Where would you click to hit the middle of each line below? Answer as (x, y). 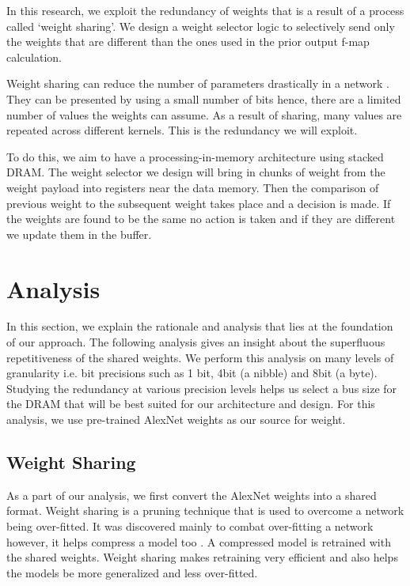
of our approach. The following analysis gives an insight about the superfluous (196, 342)
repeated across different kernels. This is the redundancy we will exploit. (182, 130)
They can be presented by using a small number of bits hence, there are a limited (204, 98)
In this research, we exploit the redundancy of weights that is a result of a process (205, 10)
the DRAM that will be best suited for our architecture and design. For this (191, 404)
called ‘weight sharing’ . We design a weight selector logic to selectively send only (201, 26)
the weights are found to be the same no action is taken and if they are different (201, 219)
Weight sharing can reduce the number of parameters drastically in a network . (198, 83)
